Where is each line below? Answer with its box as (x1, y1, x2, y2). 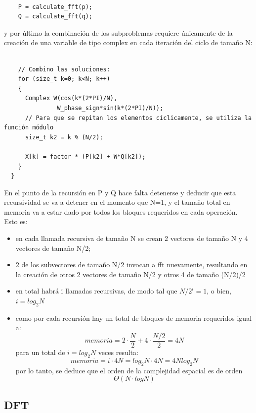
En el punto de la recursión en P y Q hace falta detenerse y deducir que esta (4, 187, 236, 197)
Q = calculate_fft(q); (18, 13, 92, 20)
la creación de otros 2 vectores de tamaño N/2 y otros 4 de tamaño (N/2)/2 (15, 269, 246, 279)
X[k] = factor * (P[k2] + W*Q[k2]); (25, 153, 146, 160)
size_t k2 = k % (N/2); (25, 133, 103, 141)
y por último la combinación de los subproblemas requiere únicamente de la (4, 27, 233, 38)
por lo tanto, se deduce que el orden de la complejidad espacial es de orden (15, 365, 243, 375)
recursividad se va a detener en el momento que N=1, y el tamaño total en (4, 197, 230, 207)
